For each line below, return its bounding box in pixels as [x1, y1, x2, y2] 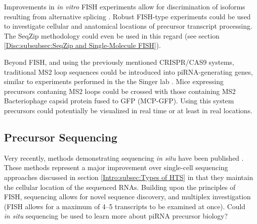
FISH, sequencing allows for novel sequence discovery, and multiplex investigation [4, 191, 251, 202]
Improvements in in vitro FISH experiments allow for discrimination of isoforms [4, 1, 245, 11]
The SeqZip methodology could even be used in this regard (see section [4, 30, 219, 41]
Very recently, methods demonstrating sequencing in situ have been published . [4, 152, 244, 163]
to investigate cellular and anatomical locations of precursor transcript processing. [4, 21, 253, 31]
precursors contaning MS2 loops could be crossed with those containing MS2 [4, 86, 236, 96]
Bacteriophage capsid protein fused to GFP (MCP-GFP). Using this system [4, 95, 234, 106]
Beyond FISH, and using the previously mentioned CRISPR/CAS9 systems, [4, 56, 234, 67]
